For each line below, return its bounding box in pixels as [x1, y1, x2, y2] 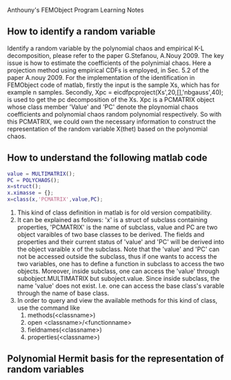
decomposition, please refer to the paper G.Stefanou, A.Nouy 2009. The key [7, 51, 224, 59]
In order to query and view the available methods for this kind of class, [17, 297, 218, 304]
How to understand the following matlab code [7, 152, 208, 164]
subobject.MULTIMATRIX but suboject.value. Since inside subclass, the [17, 274, 220, 282]
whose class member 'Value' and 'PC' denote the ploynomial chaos [7, 103, 199, 111]
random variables [7, 363, 85, 375]
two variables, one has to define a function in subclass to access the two [17, 260, 225, 268]
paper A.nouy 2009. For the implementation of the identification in [7, 73, 195, 81]
